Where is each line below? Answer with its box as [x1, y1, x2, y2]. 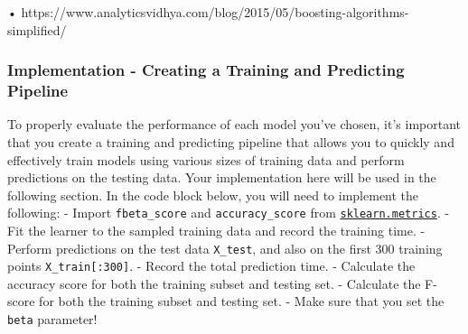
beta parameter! [7, 310, 98, 329]
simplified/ [7, 20, 67, 39]
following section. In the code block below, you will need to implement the [7, 185, 419, 204]
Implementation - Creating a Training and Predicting [7, 59, 405, 81]
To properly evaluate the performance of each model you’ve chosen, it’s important [7, 115, 462, 134]
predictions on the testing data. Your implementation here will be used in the [7, 168, 436, 187]
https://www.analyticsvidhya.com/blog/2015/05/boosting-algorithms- [21, 3, 409, 21]
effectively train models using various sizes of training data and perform [7, 150, 405, 169]
